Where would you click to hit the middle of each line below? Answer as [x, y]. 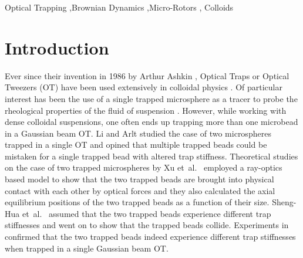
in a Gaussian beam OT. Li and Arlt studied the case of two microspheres [138, 133]
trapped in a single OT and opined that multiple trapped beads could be [136, 145]
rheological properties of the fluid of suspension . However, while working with [146, 110]
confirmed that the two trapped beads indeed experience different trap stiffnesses [150, 237]
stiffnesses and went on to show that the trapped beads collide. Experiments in [147, 225]
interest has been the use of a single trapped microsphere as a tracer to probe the [151, 98]
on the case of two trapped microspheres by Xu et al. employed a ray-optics [144, 167]
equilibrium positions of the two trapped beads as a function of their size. [137, 202]
